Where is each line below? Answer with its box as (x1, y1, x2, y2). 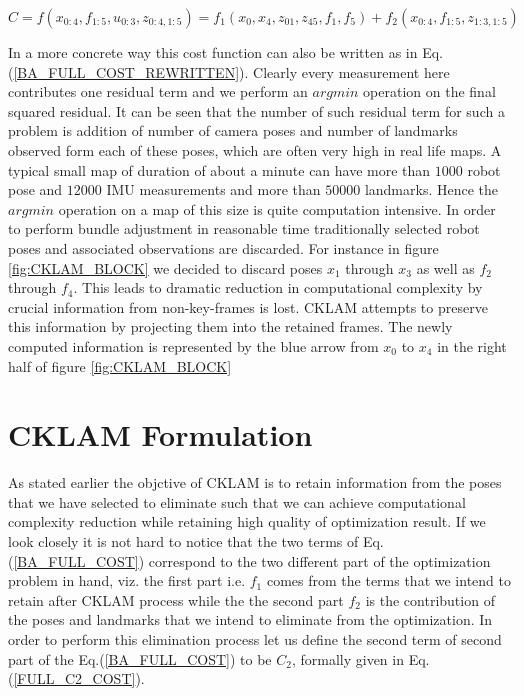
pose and (8, 179, 63, 200)
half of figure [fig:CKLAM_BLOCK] (8, 355, 232, 376)
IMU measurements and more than (106, 179, 321, 200)
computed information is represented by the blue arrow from (8, 335, 379, 356)
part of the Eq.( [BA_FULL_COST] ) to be (8, 648, 272, 669)
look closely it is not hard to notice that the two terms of (8, 531, 359, 551)
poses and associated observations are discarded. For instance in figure (8, 237, 439, 258)
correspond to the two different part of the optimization (148, 550, 491, 571)
